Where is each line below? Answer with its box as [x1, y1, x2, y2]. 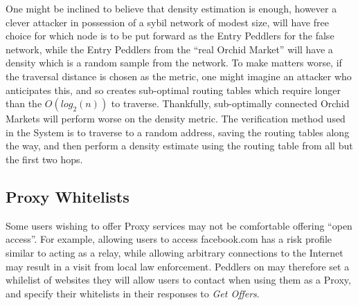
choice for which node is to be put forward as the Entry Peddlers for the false [6, 28, 334, 43]
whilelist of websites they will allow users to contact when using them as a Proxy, [6, 272, 351, 287]
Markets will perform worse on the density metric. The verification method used [6, 111, 346, 126]
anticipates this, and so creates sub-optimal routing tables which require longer [6, 82, 341, 97]
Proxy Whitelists [6, 185, 129, 207]
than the [6, 96, 42, 111]
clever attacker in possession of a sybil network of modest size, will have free [6, 15, 329, 29]
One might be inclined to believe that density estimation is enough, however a [6, 1, 337, 15]
